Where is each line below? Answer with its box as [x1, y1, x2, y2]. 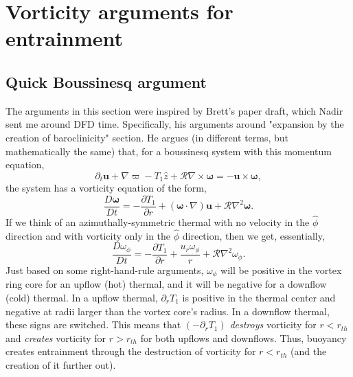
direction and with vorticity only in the [5, 228, 171, 242]
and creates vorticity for [5, 330, 106, 345]
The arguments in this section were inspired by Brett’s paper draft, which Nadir [5, 103, 343, 117]
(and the [291, 344, 327, 358]
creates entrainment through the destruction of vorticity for [5, 344, 256, 358]
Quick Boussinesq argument [5, 71, 207, 92]
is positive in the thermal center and [182, 290, 336, 304]
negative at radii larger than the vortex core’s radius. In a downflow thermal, [5, 304, 330, 318]
